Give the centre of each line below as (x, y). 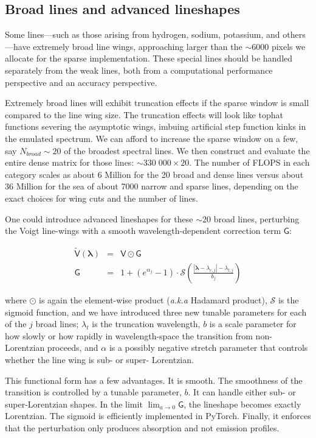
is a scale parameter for (253, 324)
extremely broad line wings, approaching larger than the (138, 46)
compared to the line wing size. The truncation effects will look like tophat (144, 114)
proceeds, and (73, 348)
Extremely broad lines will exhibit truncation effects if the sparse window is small (157, 103)
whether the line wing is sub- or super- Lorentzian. (99, 359)
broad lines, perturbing (256, 218)
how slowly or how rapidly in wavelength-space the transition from (129, 335)
